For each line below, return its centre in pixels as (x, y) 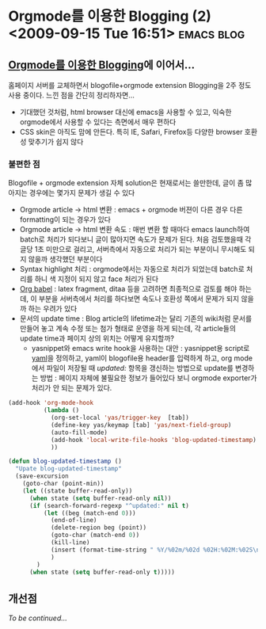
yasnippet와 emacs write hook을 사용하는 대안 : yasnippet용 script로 (141, 349)
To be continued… (38, 618)
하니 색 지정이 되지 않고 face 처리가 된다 (97, 279)
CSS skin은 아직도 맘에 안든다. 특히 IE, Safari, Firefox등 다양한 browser (131, 132)
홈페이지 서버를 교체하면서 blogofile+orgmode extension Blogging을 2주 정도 (130, 85)
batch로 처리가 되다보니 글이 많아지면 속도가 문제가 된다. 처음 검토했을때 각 (135, 239)
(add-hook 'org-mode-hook (51, 403)
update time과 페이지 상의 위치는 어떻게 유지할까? (97, 338)
